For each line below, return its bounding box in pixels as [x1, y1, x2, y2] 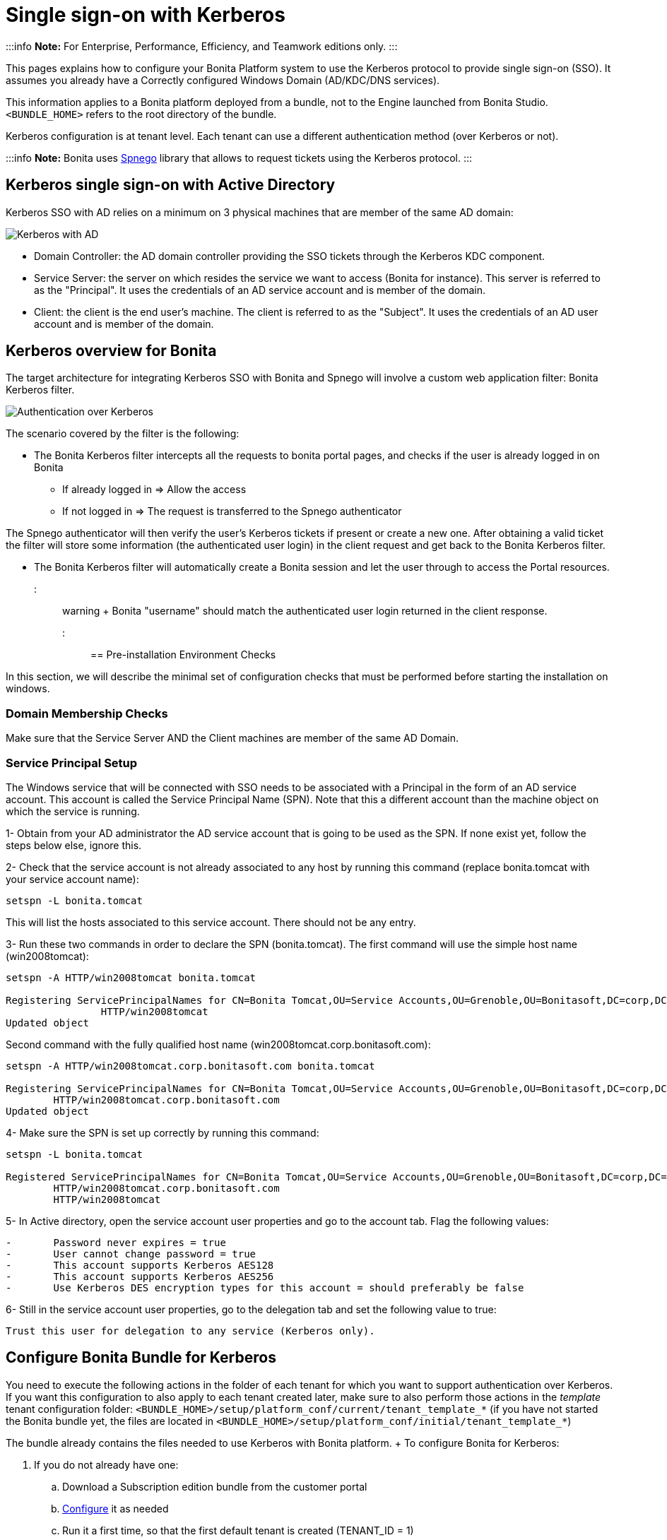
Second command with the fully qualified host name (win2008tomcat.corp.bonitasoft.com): [6, 1038, 431, 1050]
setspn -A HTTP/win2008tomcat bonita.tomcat [6, 971, 256, 983]
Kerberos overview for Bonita [6, 342, 217, 360]
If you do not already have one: [34, 1458, 179, 1471]
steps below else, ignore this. [6, 839, 142, 851]
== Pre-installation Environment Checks [90, 648, 276, 661]
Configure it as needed [62, 1502, 169, 1515]
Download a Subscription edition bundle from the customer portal [62, 1480, 367, 1493]
